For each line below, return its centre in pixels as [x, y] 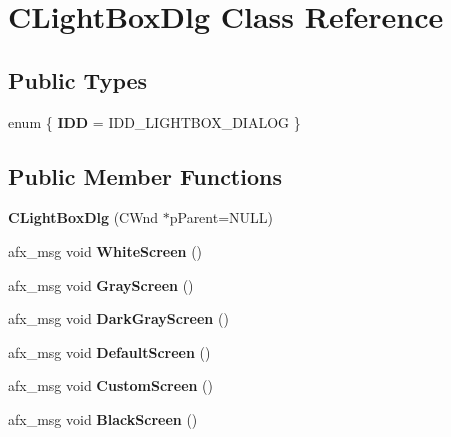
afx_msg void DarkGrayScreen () [118, 318]
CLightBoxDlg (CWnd [83, 217]
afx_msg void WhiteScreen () [105, 250]
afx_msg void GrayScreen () [101, 284]
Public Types [78, 79]
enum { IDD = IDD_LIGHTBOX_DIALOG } [154, 121]
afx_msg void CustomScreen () [111, 385]
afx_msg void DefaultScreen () [109, 351]
